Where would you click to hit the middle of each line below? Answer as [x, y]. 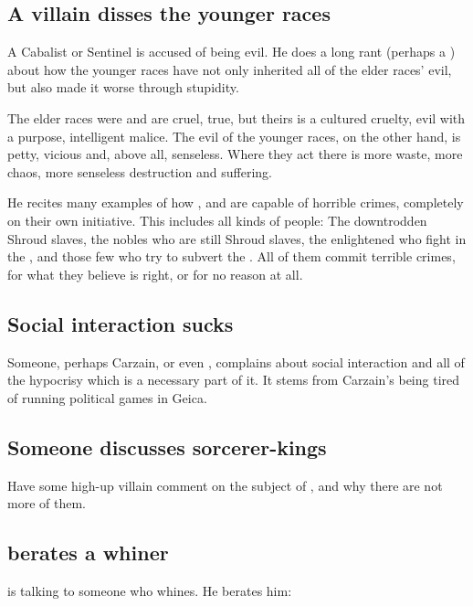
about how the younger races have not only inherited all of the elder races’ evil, [230, 69]
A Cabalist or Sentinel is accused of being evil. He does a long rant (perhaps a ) [231, 52]
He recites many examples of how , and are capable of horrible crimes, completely [236, 202]
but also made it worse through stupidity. [123, 87]
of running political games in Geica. [107, 397]
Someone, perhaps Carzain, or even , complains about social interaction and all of [236, 361]
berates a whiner [88, 553]
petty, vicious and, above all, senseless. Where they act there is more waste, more [235, 154]
